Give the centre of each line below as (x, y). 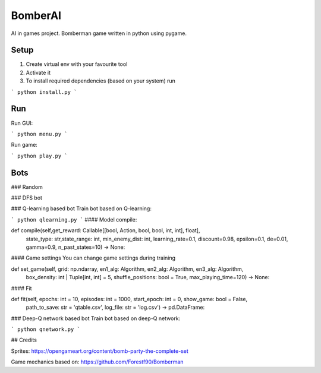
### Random (27, 186)
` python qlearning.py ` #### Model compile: (74, 219)
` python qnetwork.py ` (45, 329)
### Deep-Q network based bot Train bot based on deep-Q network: (96, 318)
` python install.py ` (44, 92)
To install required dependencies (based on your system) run (100, 81)
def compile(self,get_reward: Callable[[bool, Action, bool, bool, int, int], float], (106, 230)
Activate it (38, 72)
